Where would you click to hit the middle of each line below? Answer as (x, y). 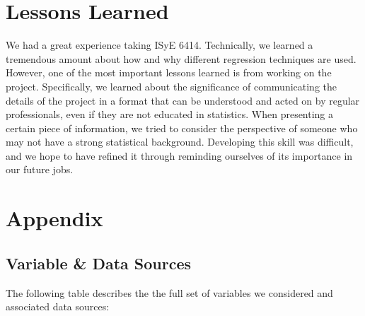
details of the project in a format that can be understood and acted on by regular (183, 100)
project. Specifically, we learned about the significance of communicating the (172, 86)
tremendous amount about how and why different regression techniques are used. (181, 58)
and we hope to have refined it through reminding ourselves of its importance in (179, 155)
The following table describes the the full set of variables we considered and (169, 292)
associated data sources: (58, 306)
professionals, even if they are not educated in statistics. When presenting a (170, 114)
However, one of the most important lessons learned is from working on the (169, 72)
